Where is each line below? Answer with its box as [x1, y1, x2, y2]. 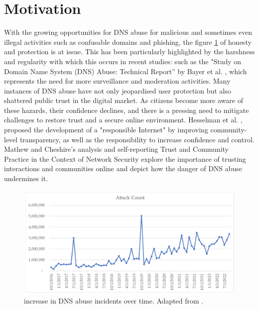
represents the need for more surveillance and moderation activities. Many [4, 76, 231, 86]
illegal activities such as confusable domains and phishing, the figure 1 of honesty [4, 36, 252, 47]
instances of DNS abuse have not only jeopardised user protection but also [4, 85, 231, 96]
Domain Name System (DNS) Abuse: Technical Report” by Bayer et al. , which [4, 66, 247, 76]
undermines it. [4, 173, 48, 184]
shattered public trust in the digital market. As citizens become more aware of [4, 95, 243, 105]
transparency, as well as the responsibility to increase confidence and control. [19, 134, 255, 144]
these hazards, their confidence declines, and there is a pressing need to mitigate [4, 104, 249, 115]
